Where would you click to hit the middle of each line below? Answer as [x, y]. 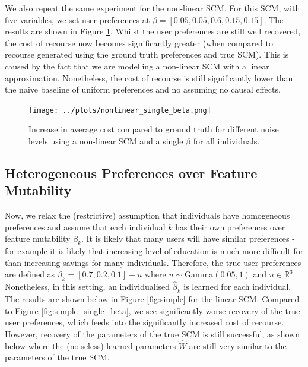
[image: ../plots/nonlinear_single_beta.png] [120, 110]
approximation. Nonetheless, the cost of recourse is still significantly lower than [149, 77]
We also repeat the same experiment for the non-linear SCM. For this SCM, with [153, 8]
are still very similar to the [238, 345]
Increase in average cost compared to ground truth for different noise [154, 129]
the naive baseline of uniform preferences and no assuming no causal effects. [143, 89]
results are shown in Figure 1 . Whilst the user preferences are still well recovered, [153, 31]
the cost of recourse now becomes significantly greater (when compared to [139, 42]
